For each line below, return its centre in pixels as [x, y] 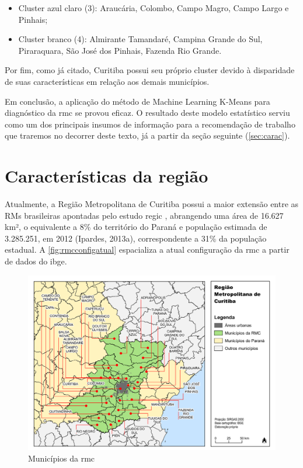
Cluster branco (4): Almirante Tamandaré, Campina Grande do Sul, [140, 39]
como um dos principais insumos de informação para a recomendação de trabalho [150, 124]
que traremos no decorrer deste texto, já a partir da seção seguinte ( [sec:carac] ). [147, 135]
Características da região [107, 176]
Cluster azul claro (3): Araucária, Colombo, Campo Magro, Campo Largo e [154, 8]
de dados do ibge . [36, 261]
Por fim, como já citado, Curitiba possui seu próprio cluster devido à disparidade [150, 70]
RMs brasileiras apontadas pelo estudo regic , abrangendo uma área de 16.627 [144, 215]
